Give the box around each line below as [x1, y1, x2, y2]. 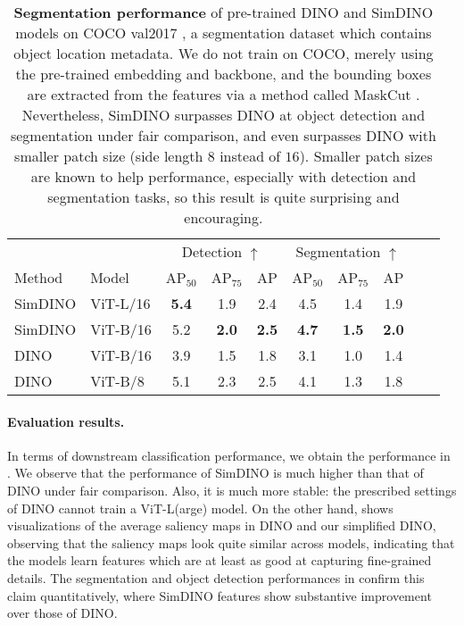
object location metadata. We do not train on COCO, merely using [13, 43, 434, 63]
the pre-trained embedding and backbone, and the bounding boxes [15, 63, 432, 84]
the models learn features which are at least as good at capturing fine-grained [7, 551, 432, 570]
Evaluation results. [7, 412, 125, 430]
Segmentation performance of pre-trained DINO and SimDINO [13, 2, 434, 22]
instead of [220, 146, 281, 166]
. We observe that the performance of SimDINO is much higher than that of [7, 463, 424, 482]
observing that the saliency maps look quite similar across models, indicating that [7, 533, 455, 552]
